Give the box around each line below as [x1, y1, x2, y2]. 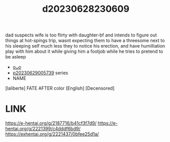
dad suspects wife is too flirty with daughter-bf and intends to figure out [5, 32, 157, 38]
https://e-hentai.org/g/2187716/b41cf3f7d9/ [5, 120, 97, 126]
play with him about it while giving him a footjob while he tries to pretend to [5, 48, 163, 54]
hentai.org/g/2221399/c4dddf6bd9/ [5, 126, 81, 132]
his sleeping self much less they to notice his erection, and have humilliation [5, 43, 165, 49]
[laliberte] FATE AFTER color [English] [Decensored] [5, 85, 115, 91]
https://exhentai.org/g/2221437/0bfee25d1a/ [5, 131, 99, 137]
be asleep [5, 54, 27, 60]
